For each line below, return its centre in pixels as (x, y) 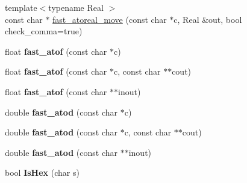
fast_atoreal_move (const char (110, 19)
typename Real (76, 7)
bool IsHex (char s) (42, 172)
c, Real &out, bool (208, 19)
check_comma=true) (44, 31)
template (21, 7)
